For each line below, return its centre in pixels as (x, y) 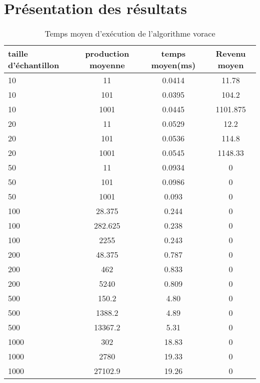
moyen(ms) (173, 65)
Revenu (231, 54)
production (107, 54)
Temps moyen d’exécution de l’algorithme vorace (130, 34)
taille (18, 54)
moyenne (107, 65)
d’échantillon (34, 65)
